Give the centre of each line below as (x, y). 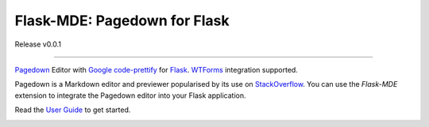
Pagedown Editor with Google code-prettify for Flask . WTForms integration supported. (156, 69)
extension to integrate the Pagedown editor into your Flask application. (130, 95)
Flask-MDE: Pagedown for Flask (122, 21)
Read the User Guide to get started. (73, 110)
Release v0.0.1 (38, 44)
